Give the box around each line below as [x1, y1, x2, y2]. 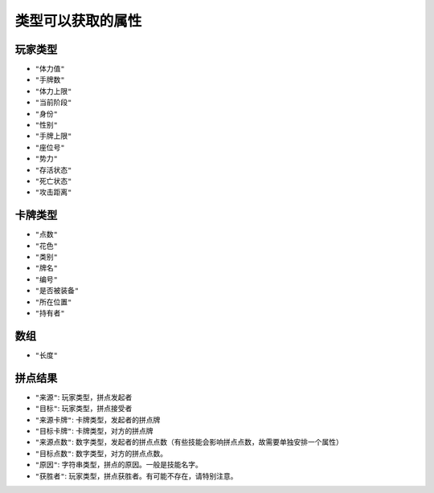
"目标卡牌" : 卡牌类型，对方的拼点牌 [35, 426, 154, 435]
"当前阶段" [35, 98, 72, 108]
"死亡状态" [35, 177, 72, 185]
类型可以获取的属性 [14, 12, 142, 30]
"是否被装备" [35, 286, 80, 295]
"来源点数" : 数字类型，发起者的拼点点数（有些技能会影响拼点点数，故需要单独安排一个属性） [35, 438, 343, 447]
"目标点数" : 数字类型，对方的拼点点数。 [35, 448, 168, 458]
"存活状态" [35, 165, 72, 174]
